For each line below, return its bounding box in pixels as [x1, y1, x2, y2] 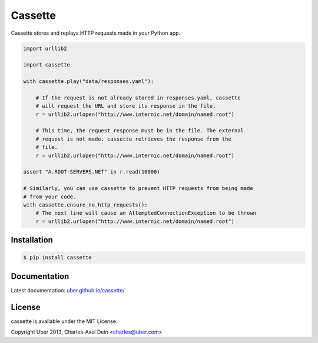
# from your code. [23, 193, 77, 200]
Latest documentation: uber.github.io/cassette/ [11, 287, 125, 294]
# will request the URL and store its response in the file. [35, 103, 216, 109]
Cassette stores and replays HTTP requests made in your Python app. [11, 29, 181, 36]
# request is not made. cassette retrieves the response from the [35, 135, 232, 142]
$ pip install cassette [23, 254, 92, 261]
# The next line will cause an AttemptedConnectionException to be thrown [35, 209, 256, 217]
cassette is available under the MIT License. [11, 318, 118, 325]
